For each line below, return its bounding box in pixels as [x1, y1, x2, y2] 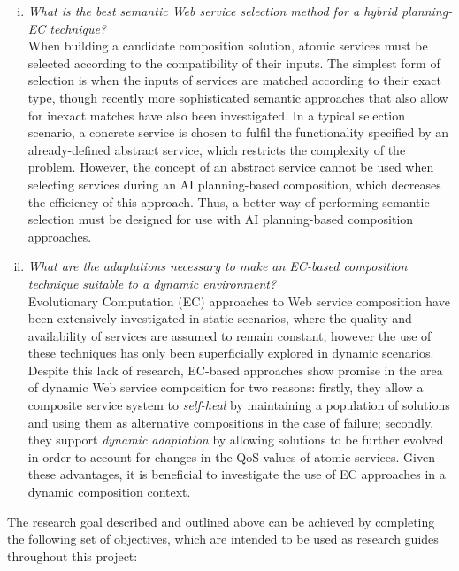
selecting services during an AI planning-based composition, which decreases [27, 174, 441, 193]
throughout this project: [7, 546, 138, 565]
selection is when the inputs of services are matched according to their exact [27, 71, 441, 89]
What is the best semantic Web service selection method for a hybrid [27, 2, 397, 19]
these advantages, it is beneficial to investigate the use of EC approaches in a [27, 465, 446, 483]
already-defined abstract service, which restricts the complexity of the [27, 140, 406, 158]
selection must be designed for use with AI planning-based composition [27, 210, 414, 228]
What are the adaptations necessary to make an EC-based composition [27, 257, 408, 275]
